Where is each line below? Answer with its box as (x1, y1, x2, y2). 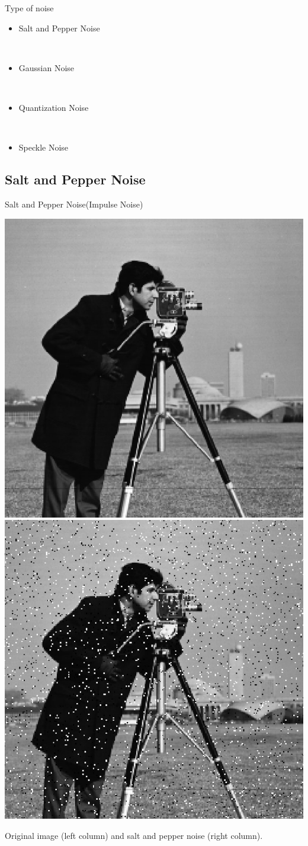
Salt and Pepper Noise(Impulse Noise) (5, 197, 143, 210)
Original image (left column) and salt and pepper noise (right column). (5, 829, 263, 841)
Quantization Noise (18, 101, 89, 113)
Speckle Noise (18, 141, 69, 154)
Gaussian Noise (18, 61, 75, 74)
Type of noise (5, 2, 54, 14)
